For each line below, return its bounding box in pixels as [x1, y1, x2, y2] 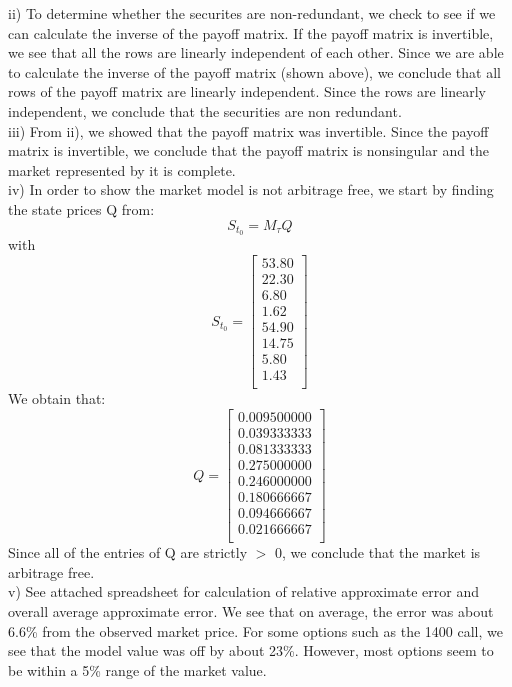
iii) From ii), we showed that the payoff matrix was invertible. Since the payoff [8, 120, 489, 141]
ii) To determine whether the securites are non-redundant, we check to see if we [8, 3, 496, 23]
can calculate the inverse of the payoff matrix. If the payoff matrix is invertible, [8, 22, 494, 43]
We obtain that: [8, 388, 106, 409]
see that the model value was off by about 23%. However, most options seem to [8, 640, 494, 661]
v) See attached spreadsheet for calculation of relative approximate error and [8, 581, 479, 602]
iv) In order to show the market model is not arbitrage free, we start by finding [8, 179, 494, 200]
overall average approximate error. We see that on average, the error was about [8, 600, 494, 621]
